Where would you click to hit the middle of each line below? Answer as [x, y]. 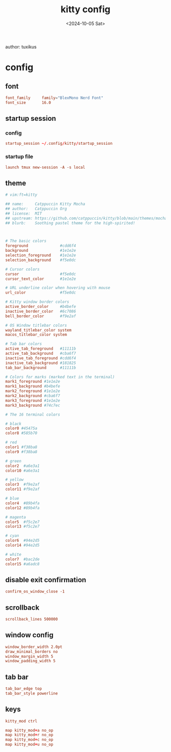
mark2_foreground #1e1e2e [33, 391]
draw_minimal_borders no [32, 652]
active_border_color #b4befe [41, 307]
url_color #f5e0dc [41, 293]
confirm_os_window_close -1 [35, 592]
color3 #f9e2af [22, 485]
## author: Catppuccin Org [36, 209]
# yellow [15, 480]
